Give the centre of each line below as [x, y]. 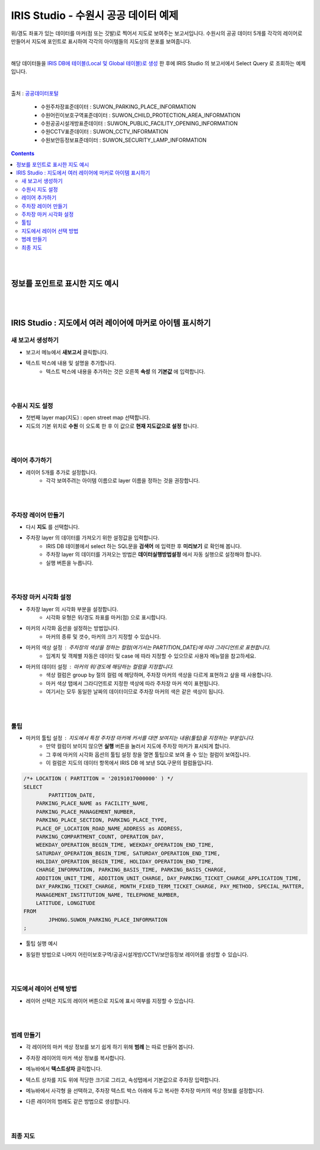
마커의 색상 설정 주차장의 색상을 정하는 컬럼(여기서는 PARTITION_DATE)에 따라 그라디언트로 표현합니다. [148, 647]
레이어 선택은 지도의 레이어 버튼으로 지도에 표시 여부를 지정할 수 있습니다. [110, 1000]
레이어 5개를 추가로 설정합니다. [61, 472]
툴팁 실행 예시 [42, 943]
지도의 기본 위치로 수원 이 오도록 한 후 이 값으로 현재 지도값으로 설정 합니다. [112, 426]
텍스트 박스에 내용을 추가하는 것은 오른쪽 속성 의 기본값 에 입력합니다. [126, 371]
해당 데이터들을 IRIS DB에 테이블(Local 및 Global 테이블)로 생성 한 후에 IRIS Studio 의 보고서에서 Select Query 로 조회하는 [153, 63]
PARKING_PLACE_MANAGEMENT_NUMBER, [86, 812]
